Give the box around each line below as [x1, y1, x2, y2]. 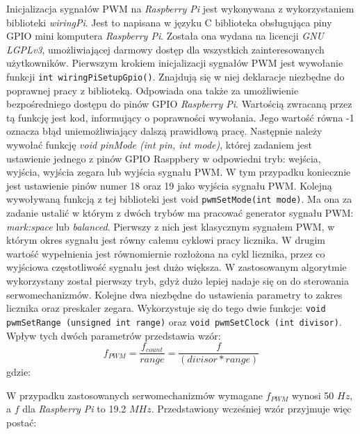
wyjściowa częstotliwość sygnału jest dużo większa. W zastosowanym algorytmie [6, 260, 347, 274]
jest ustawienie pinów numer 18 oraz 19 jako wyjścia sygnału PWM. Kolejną [6, 178, 332, 192]
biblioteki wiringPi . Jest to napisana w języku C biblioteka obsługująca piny [6, 15, 332, 29]
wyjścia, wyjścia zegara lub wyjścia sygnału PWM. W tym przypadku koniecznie [6, 165, 351, 179]
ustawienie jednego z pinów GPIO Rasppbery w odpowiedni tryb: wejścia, [6, 151, 321, 165]
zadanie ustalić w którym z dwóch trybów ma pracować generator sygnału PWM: [6, 206, 354, 220]
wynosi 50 [291, 387, 334, 402]
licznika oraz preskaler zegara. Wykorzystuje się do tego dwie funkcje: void [6, 301, 326, 315]
